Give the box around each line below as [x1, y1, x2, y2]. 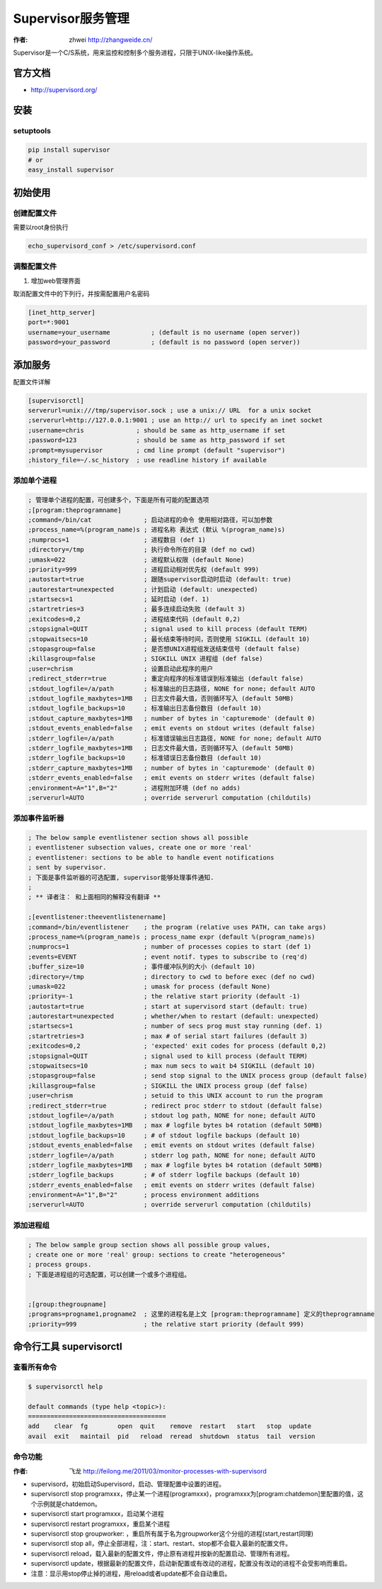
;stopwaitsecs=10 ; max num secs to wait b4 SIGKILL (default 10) [28, 1062, 316, 1070]
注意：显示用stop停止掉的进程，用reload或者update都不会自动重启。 [30, 1569, 231, 1578]
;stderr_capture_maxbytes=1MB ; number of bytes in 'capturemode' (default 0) [28, 764, 316, 772]
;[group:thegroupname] [28, 1300, 107, 1308]
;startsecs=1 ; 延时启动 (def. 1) [28, 596, 210, 603]
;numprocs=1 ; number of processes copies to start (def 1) [28, 943, 312, 951]
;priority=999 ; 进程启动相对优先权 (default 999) [28, 565, 260, 574]
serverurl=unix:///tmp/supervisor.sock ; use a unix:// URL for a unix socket [28, 406, 312, 415]
